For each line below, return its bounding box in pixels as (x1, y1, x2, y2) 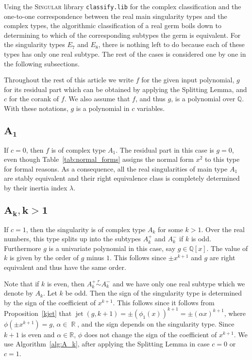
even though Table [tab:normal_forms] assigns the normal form (4, 154, 194, 164)
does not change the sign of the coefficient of (84, 329, 217, 339)
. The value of (206, 243, 248, 253)
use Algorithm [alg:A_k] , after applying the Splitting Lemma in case (4, 339, 210, 349)
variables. (136, 103, 165, 113)
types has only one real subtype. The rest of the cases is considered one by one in (4, 49, 246, 59)
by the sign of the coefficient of (4, 297, 96, 307)
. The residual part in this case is (116, 144, 214, 155)
